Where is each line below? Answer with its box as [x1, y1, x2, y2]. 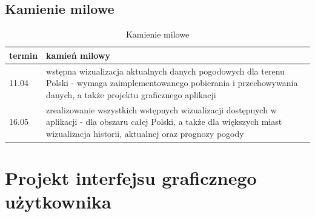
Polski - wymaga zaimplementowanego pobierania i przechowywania [46, 76, 298, 89]
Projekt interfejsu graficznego [5, 165, 257, 190]
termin [9, 48, 38, 61]
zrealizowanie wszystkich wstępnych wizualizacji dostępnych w [46, 103, 277, 116]
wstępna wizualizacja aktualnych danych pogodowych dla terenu [46, 64, 285, 77]
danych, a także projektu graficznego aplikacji [46, 88, 216, 101]
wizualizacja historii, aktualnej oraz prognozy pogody [46, 127, 244, 139]
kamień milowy [46, 48, 111, 61]
